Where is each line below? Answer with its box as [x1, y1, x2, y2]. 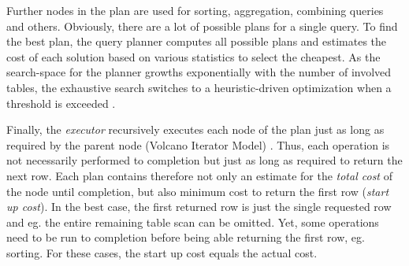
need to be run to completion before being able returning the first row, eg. [6, 229, 365, 246]
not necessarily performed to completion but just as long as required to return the [6, 152, 403, 168]
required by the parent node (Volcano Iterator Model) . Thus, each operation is [6, 136, 390, 153]
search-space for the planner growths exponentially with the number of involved [6, 64, 392, 80]
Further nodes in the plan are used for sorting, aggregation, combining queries [6, 2, 384, 18]
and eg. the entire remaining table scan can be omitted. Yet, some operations [6, 213, 379, 230]
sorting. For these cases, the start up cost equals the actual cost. [6, 244, 318, 260]
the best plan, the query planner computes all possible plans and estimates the [6, 33, 387, 50]
